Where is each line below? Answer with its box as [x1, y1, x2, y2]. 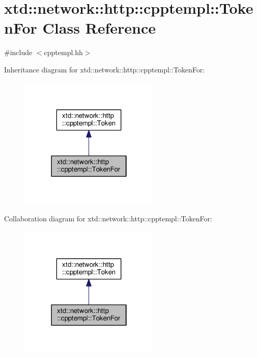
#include [4, 47, 33, 58]
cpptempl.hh [44, 47, 83, 58]
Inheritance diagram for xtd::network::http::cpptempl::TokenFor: [4, 64, 205, 74]
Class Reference [42, 17, 156, 38]
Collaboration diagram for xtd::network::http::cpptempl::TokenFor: [4, 213, 212, 223]
